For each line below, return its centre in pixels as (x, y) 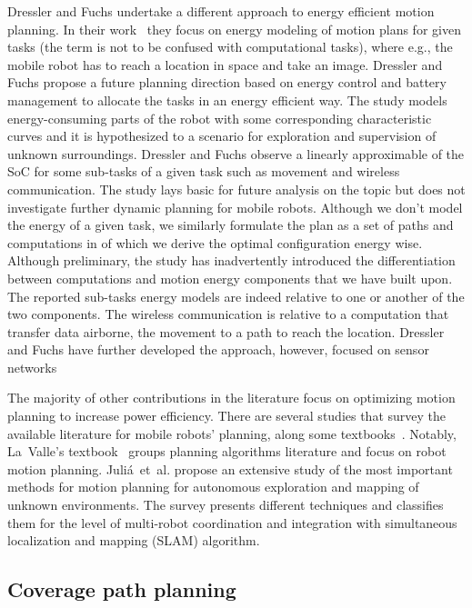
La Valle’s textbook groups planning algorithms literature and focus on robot (227, 451)
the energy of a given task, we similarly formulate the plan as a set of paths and (231, 225)
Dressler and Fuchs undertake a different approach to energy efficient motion (221, 11)
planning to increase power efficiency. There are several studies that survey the (227, 416)
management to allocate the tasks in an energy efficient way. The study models (227, 100)
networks (32, 367)
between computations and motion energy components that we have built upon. (230, 278)
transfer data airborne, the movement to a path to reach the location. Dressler (226, 331)
